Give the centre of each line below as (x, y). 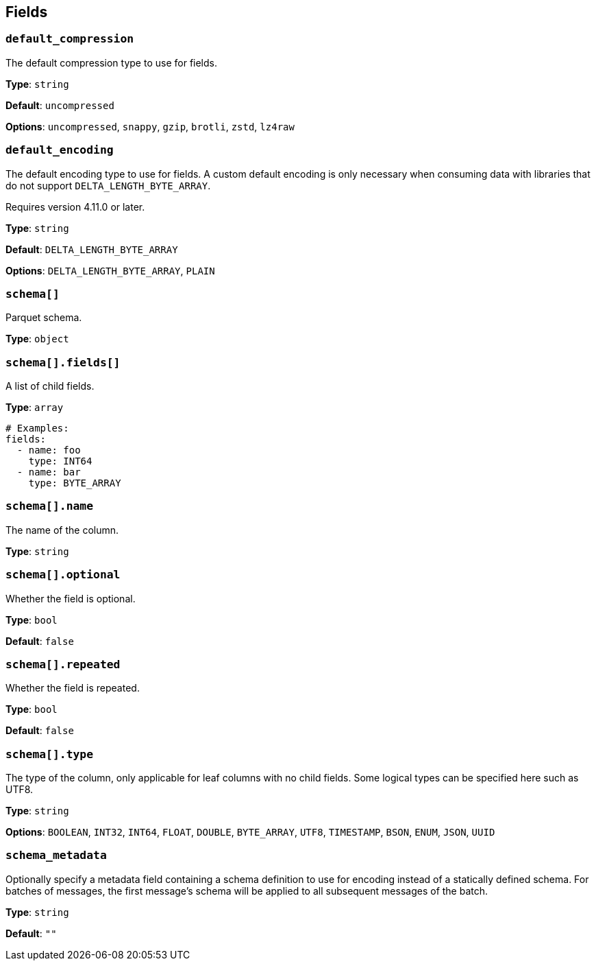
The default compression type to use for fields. (111, 62)
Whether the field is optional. (71, 598)
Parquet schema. (44, 318)
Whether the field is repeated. (73, 688)
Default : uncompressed (60, 105)
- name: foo (49, 450)
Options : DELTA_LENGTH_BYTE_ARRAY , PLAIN (110, 270)
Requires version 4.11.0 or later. (75, 207)
